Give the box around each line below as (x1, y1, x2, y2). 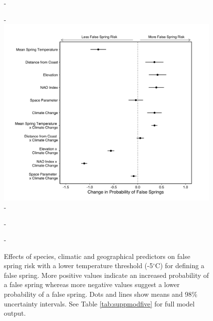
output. (4, 308, 26, 318)
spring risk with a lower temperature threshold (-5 (4, 260, 153, 271)
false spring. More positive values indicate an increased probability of (4, 270, 209, 280)
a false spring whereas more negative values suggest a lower (4, 279, 180, 289)
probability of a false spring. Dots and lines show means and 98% (4, 289, 198, 299)
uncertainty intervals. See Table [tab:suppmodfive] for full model (4, 298, 195, 308)
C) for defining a (155, 260, 205, 271)
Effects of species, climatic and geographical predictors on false (4, 251, 190, 261)
